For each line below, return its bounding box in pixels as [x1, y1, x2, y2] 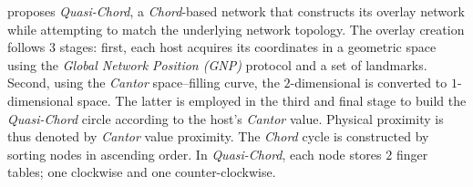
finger [396, 144, 428, 163]
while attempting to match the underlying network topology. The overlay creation [7, 19, 465, 38]
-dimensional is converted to [290, 73, 447, 92]
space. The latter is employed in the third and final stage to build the [77, 90, 467, 109]
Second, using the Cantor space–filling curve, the [7, 73, 280, 92]
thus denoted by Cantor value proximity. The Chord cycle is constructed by [7, 127, 429, 146]
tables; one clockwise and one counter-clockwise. [7, 162, 276, 182]
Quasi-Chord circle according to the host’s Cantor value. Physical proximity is [7, 109, 444, 128]
